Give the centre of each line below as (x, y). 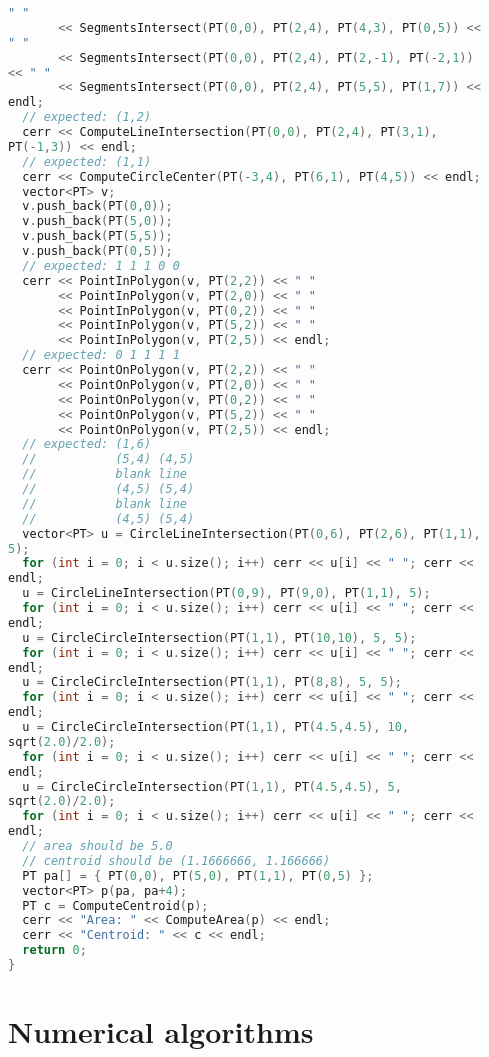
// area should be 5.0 (97, 846)
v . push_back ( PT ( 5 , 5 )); (97, 236)
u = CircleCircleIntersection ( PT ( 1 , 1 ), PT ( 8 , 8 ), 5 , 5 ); (212, 682)
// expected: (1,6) (87, 444)
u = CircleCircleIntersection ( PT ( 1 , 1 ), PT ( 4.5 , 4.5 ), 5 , (212, 786)
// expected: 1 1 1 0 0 (101, 265)
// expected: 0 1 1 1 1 (101, 355)
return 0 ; (54, 950)
